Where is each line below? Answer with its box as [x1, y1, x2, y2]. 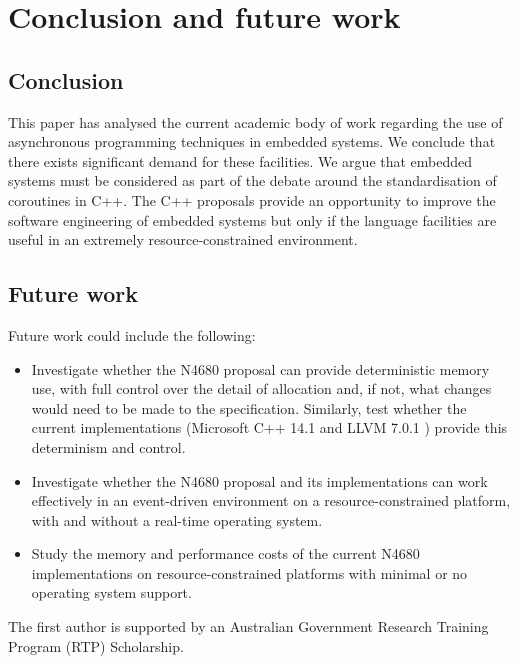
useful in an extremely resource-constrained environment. [8, 229, 358, 250]
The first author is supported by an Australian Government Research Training [8, 616, 489, 637]
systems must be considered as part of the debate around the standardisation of [8, 170, 497, 191]
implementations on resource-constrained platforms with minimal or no [31, 562, 468, 583]
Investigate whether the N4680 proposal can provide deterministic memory [31, 358, 490, 379]
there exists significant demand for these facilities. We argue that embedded [8, 150, 473, 171]
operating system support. [31, 582, 192, 603]
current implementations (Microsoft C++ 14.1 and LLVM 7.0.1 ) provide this [31, 417, 508, 438]
